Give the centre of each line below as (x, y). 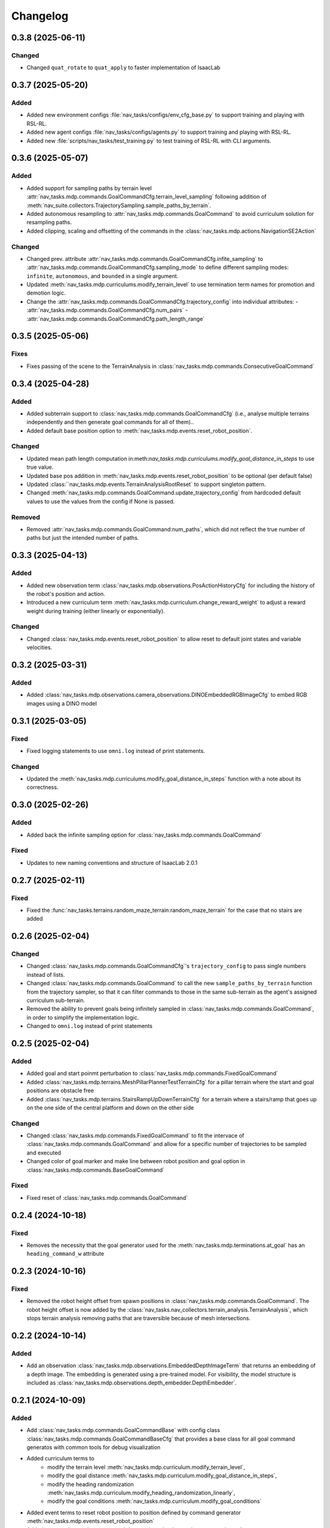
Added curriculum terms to (61, 1458)
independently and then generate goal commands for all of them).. (110, 422)
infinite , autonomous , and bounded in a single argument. (102, 276)
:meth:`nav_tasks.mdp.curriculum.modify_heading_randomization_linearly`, (141, 1493)
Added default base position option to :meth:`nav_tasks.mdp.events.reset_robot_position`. (140, 430)
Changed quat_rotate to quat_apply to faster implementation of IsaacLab (123, 68)
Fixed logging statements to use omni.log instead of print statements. (116, 751)
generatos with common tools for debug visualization (94, 1447)
